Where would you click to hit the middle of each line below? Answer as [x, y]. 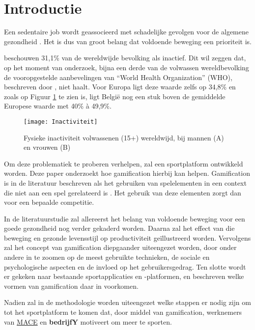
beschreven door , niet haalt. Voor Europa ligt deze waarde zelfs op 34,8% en [120, 87]
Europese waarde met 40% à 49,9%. [58, 106]
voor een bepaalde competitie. [49, 202]
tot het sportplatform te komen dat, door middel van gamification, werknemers [123, 312]
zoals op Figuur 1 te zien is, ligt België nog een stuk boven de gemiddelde [115, 96]
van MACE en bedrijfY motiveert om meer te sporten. [88, 321]
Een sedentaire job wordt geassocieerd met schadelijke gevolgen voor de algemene [126, 32]
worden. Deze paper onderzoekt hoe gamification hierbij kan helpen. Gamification [127, 173]
